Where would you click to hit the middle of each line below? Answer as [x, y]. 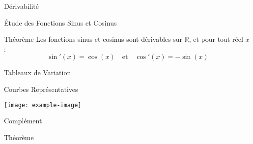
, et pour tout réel [216, 39]
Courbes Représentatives [41, 89]
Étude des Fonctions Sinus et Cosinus [60, 22]
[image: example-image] [43, 105]
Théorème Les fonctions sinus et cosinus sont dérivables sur [93, 39]
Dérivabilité [22, 6]
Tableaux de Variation [38, 72]
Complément [23, 121]
